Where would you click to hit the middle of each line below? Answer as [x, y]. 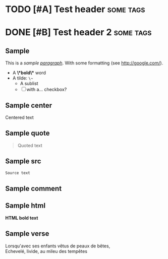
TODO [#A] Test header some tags [75, 9]
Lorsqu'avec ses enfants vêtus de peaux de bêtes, [58, 246]
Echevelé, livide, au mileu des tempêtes [46, 251]
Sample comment [34, 188]
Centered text [19, 117]
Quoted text [30, 145]
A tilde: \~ [23, 78]
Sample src [23, 161]
